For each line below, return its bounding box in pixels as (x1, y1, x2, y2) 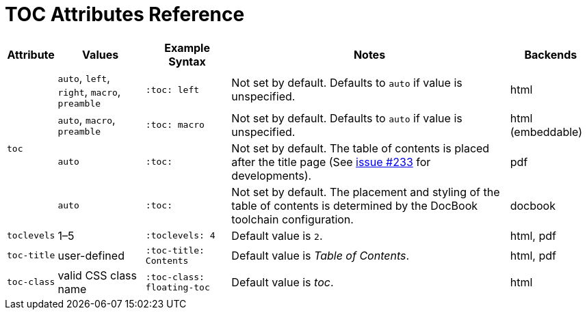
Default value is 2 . (231, 228, 323, 243)
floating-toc (145, 282, 210, 292)
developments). (231, 168, 312, 182)
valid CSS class (57, 268, 138, 282)
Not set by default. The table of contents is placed (231, 141, 490, 155)
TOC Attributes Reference (5, 3, 245, 26)
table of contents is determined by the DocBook (231, 198, 478, 213)
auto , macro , (57, 113, 116, 127)
